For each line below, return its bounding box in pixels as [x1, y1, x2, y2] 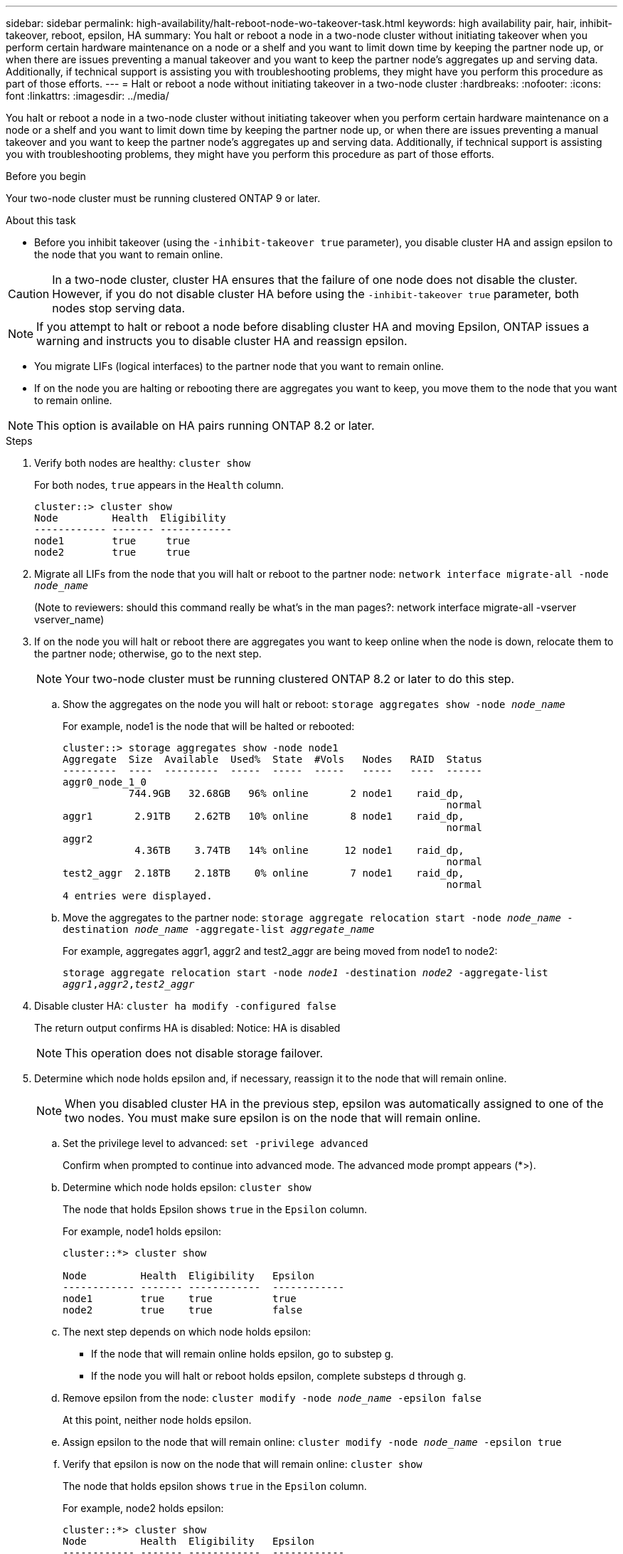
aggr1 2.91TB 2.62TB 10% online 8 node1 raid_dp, [63, 810, 464, 822]
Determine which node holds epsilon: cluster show [63, 1181, 311, 1193]
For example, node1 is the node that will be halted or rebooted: [63, 720, 355, 732]
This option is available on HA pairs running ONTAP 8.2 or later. [36, 418, 375, 433]
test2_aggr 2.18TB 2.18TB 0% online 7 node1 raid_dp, [63, 867, 464, 879]
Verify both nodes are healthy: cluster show [34, 457, 251, 469]
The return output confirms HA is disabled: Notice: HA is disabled [34, 1022, 341, 1034]
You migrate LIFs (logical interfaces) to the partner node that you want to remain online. [34, 360, 444, 372]
